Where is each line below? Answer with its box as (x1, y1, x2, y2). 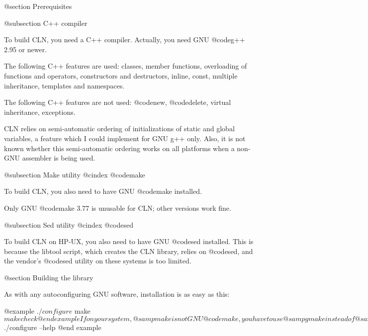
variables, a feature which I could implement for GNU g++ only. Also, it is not (4, 133, 246, 143)
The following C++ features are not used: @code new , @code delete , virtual (4, 97, 231, 107)
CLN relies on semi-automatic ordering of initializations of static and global (4, 123, 235, 134)
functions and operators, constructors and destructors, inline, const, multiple (4, 70, 238, 81)
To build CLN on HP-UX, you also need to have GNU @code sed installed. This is (4, 236, 254, 247)
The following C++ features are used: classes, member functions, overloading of (4, 61, 247, 71)
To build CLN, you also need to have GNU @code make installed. (4, 186, 202, 196)
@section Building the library (4, 272, 93, 282)
